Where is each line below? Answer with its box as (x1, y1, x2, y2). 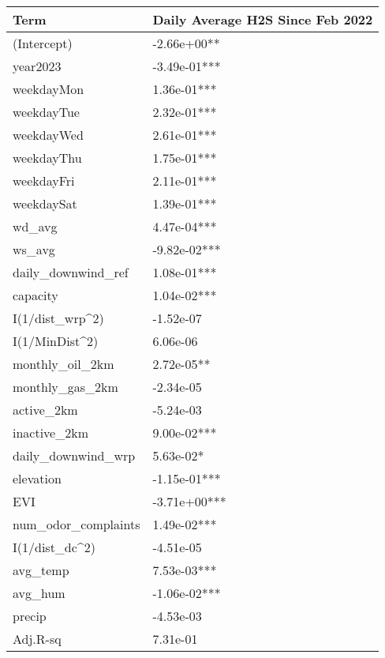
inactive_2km (13, 423, 89, 442)
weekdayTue (13, 103, 80, 121)
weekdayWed (13, 126, 84, 144)
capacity (13, 286, 58, 304)
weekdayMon (13, 80, 84, 98)
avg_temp (13, 561, 69, 579)
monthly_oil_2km (13, 355, 114, 373)
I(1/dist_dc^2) (13, 538, 95, 556)
